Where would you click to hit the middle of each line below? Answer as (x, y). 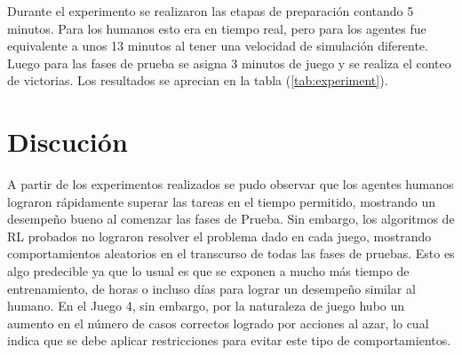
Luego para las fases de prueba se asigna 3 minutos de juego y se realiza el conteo (229, 63)
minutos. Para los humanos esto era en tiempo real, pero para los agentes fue (217, 28)
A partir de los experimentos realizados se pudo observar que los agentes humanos (231, 184)
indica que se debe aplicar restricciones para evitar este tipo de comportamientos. (229, 340)
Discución (68, 142)
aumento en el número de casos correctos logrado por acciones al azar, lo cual (218, 323)
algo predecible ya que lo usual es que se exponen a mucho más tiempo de (208, 271)
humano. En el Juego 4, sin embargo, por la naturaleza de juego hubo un (206, 306)
